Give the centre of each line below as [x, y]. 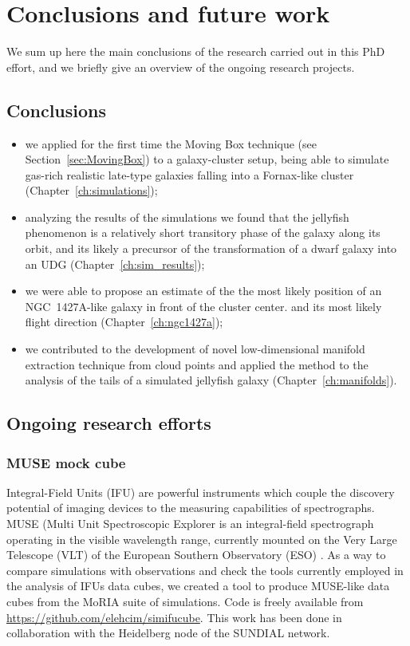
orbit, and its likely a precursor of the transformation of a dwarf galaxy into [211, 248]
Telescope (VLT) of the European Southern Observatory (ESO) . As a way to [196, 555]
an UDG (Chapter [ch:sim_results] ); [115, 264]
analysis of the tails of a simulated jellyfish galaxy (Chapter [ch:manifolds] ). [211, 380]
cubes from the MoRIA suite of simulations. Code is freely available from [185, 601]
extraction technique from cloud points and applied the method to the [197, 364]
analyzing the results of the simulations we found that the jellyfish [187, 217]
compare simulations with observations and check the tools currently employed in [205, 570]
